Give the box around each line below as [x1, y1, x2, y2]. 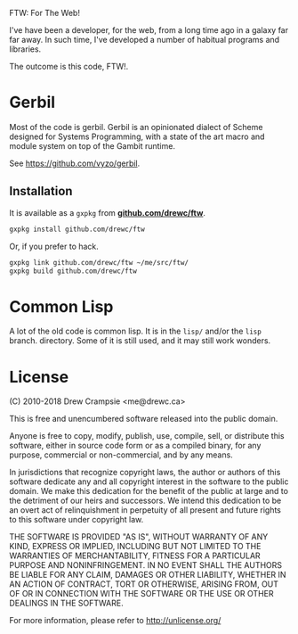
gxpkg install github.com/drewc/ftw [9, 225, 145, 234]
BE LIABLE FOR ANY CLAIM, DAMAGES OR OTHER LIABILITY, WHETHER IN [9, 570, 286, 580]
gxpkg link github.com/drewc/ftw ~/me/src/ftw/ [9, 258, 189, 267]
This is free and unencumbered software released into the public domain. [9, 414, 278, 424]
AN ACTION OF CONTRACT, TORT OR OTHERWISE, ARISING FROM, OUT [9, 579, 278, 589]
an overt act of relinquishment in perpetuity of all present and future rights [9, 505, 282, 515]
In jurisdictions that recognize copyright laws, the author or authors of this [9, 467, 281, 478]
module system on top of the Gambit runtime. [9, 140, 176, 151]
